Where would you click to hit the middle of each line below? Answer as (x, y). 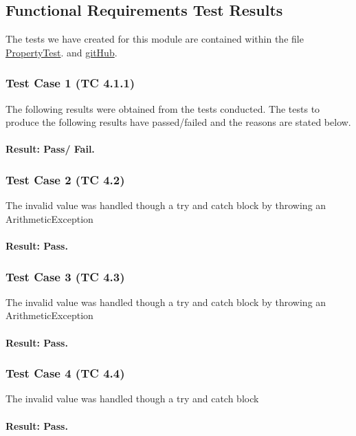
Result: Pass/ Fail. (50, 149)
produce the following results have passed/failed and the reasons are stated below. (178, 122)
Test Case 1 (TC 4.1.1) (70, 83)
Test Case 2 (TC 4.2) (65, 179)
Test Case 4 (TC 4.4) (65, 373)
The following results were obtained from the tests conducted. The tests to (163, 108)
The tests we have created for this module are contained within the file (155, 39)
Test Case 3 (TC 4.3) (65, 276)
